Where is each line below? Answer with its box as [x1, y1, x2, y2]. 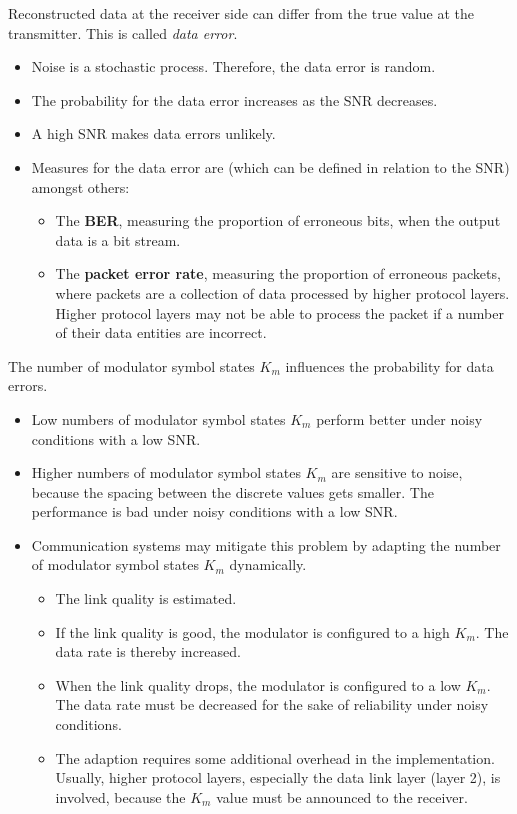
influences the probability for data [285, 355, 494, 376]
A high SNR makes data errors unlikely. [31, 123, 276, 144]
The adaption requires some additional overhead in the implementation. [55, 747, 495, 768]
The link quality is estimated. [55, 588, 237, 609]
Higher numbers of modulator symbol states [31, 462, 301, 483]
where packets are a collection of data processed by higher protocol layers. [55, 282, 510, 303]
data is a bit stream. [55, 229, 181, 250]
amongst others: [31, 176, 130, 197]
